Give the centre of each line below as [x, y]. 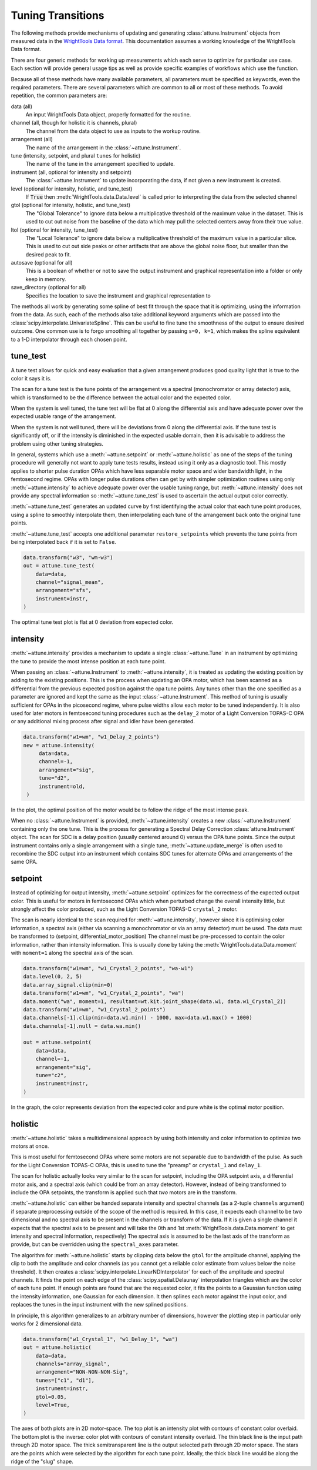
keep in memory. [46, 279]
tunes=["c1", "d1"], [65, 1380]
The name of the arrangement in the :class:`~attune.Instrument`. [103, 148]
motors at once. [30, 1146]
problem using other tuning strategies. [57, 443]
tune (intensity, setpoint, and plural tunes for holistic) [76, 156]
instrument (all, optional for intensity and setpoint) [71, 172]
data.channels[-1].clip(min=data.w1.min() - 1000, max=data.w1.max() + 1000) [138, 1018]
